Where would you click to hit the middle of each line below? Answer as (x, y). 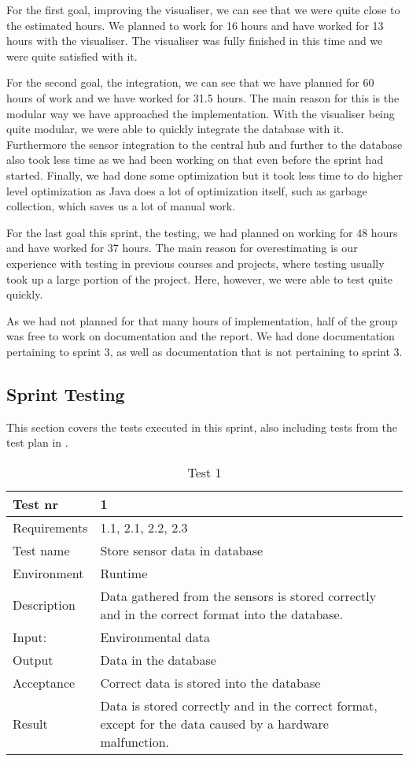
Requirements (50, 527)
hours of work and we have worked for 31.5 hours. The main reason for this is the (203, 97)
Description (44, 605)
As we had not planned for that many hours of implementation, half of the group (202, 320)
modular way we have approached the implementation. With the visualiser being (201, 113)
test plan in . (37, 442)
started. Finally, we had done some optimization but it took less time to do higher (204, 174)
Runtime (124, 573)
